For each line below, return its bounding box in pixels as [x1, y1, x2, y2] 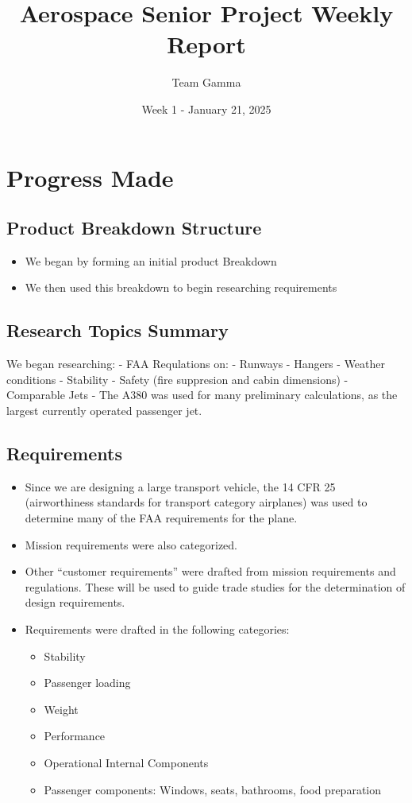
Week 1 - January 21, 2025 [141, 100, 271, 117]
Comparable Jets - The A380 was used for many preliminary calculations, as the [6, 386, 398, 403]
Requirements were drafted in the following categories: [25, 621, 290, 638]
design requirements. [25, 594, 125, 611]
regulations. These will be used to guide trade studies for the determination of [25, 578, 406, 595]
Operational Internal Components [44, 754, 209, 770]
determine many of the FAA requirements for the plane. [25, 510, 298, 526]
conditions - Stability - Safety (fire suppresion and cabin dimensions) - [6, 370, 348, 387]
